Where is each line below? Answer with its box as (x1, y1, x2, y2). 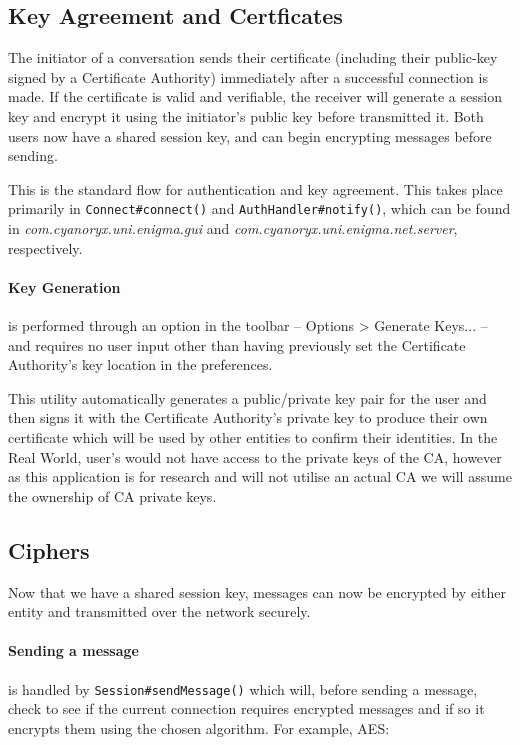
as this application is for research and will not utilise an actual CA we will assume (8, 466, 512, 487)
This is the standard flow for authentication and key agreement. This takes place (8, 178, 503, 199)
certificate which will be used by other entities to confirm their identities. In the (8, 426, 498, 447)
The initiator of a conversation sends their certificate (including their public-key (8, 47, 498, 68)
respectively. (8, 237, 83, 258)
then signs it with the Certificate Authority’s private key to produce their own (8, 407, 488, 428)
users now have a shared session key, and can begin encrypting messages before (8, 125, 492, 146)
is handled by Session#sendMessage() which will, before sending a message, (8, 678, 478, 699)
